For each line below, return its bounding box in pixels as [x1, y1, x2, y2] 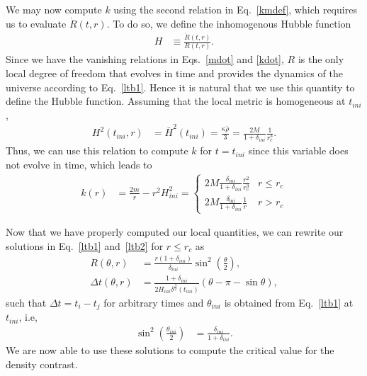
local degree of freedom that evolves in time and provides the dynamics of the [6, 66, 343, 81]
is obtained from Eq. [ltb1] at [224, 295, 354, 309]
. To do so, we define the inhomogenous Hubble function [106, 16, 351, 30]
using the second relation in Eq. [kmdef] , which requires [113, 2, 357, 16]
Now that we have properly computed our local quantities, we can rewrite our [6, 224, 344, 239]
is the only [298, 52, 344, 67]
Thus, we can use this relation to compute [6, 143, 188, 158]
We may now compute [6, 2, 102, 16]
